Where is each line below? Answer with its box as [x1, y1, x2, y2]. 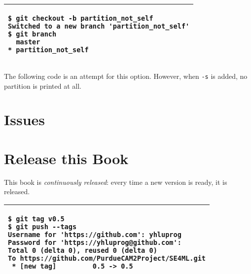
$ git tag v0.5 [8, 214, 65, 223]
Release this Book [4, 148, 129, 168]
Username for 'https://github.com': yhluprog [8, 230, 181, 239]
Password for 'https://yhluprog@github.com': [8, 238, 181, 246]
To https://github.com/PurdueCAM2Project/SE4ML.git [8, 254, 206, 262]
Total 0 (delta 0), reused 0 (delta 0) [8, 246, 157, 254]
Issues [4, 109, 45, 130]
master [16, 38, 40, 46]
